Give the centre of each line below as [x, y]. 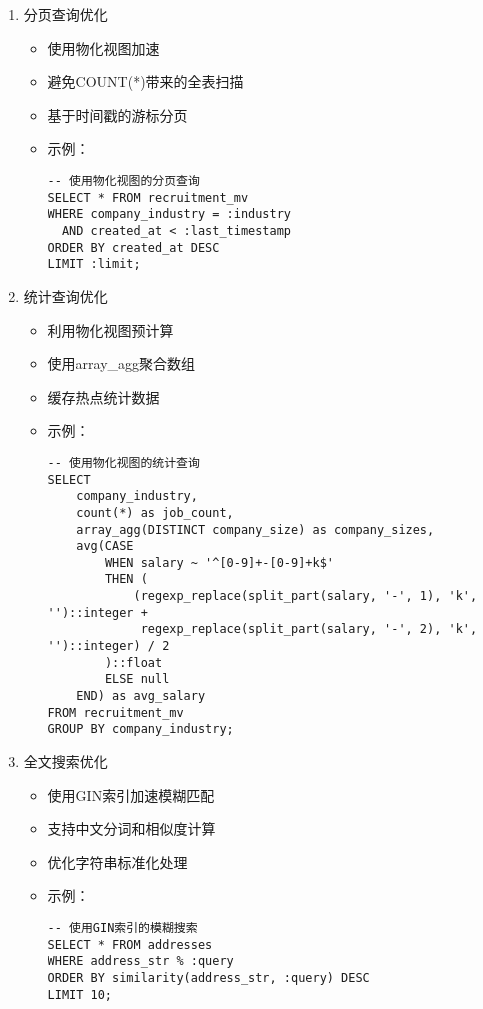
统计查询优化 [65, 295]
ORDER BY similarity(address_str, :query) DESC [208, 977]
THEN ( [126, 579]
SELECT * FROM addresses [130, 944]
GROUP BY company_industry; [140, 729]
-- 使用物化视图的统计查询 [123, 462]
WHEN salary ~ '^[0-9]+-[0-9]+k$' [219, 562]
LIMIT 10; [80, 994]
